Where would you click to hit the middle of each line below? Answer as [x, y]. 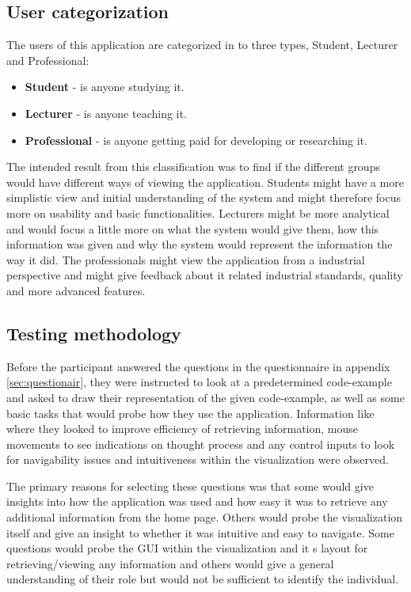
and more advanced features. [76, 290]
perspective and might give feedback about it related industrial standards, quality [205, 275]
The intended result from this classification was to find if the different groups [193, 167]
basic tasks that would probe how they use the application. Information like [190, 413]
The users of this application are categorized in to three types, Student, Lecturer [202, 45]
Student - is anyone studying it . [105, 87]
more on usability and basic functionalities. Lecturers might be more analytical [198, 213]
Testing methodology [94, 333]
